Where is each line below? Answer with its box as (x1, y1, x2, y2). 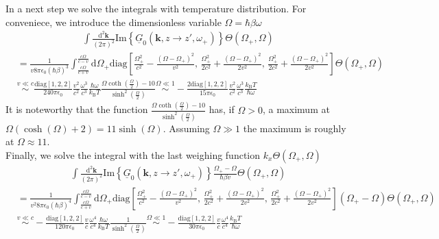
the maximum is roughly (243, 121, 346, 135)
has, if (209, 102, 235, 116)
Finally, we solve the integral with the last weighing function (5, 147, 261, 162)
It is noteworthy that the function (5, 102, 148, 116)
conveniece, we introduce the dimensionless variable (5, 14, 222, 29)
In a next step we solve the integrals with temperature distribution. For (5, 1, 307, 15)
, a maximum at (262, 102, 330, 116)
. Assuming (163, 121, 210, 135)
